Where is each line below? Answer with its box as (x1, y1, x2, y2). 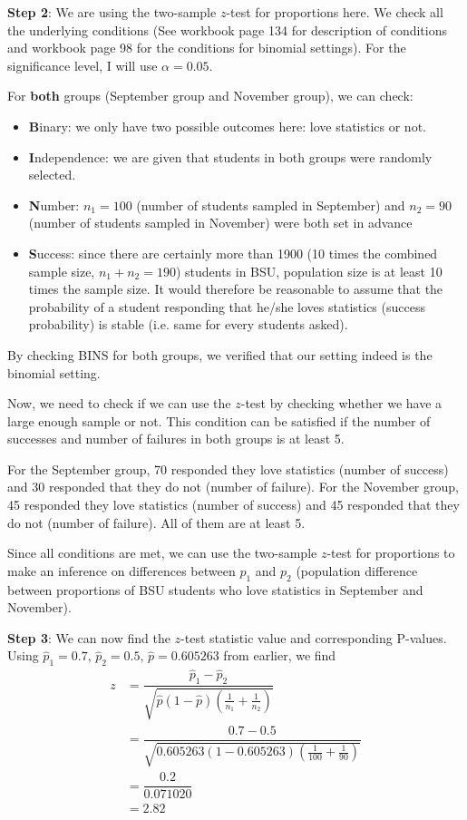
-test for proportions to (326, 543, 455, 562)
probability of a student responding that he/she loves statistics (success (28, 297, 425, 316)
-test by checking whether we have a (240, 394, 443, 413)
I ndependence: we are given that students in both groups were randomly (28, 147, 433, 166)
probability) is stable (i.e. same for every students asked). (28, 315, 348, 334)
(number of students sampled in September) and (136, 195, 405, 214)
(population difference (296, 561, 418, 580)
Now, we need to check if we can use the (7, 394, 231, 413)
